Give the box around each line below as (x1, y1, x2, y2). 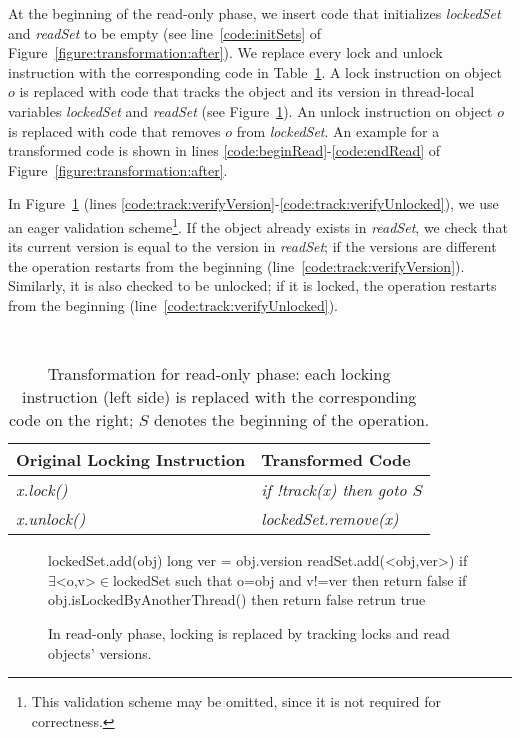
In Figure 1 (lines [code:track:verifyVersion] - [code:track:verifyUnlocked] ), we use (8, 193, 499, 214)
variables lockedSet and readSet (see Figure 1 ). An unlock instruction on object (8, 100, 493, 121)
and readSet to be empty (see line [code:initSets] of (8, 22, 322, 43)
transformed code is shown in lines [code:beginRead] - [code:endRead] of (8, 140, 441, 161)
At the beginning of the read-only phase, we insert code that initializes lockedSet (8, 3, 501, 23)
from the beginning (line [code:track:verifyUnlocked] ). (8, 294, 338, 315)
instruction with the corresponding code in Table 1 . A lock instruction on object (8, 61, 502, 82)
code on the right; (9, 408, 134, 432)
